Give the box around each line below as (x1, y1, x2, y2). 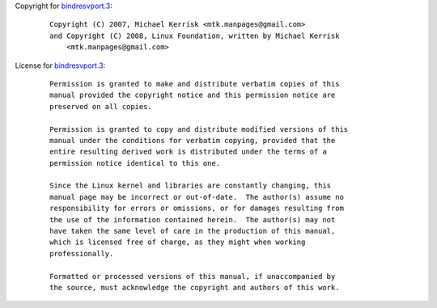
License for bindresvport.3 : (15, 61, 106, 70)
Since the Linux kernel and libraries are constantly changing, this (49, 181, 332, 190)
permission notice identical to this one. (49, 158, 221, 167)
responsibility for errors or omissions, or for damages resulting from (49, 204, 344, 213)
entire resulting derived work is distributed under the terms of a (49, 147, 327, 157)
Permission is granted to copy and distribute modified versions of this (49, 124, 349, 133)
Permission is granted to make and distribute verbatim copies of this (49, 79, 340, 88)
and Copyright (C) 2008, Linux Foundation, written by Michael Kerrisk (49, 31, 340, 40)
